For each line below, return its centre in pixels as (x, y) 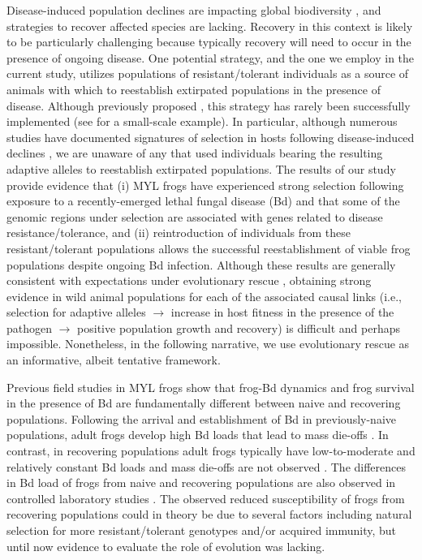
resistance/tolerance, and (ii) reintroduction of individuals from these (179, 233)
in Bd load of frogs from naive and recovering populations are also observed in (201, 482)
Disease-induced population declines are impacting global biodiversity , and (194, 10)
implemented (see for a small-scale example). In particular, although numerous (202, 121)
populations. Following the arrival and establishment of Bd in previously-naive (201, 418)
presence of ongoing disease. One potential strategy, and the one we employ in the (211, 57)
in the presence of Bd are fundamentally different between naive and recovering (204, 403)
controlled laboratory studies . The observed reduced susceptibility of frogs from (206, 498)
